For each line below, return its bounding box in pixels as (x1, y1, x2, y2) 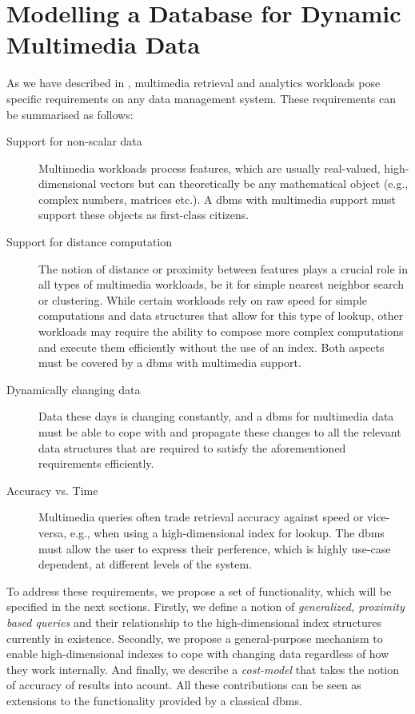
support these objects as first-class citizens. (38, 206, 249, 223)
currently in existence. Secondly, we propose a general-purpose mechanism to (6, 629, 383, 646)
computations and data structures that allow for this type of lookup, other (38, 307, 404, 324)
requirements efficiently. (38, 455, 154, 472)
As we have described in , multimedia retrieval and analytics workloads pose (6, 74, 381, 91)
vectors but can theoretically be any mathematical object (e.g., (100, 175, 409, 192)
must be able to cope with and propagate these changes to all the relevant (38, 424, 401, 440)
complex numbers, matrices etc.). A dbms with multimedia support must (38, 190, 396, 207)
